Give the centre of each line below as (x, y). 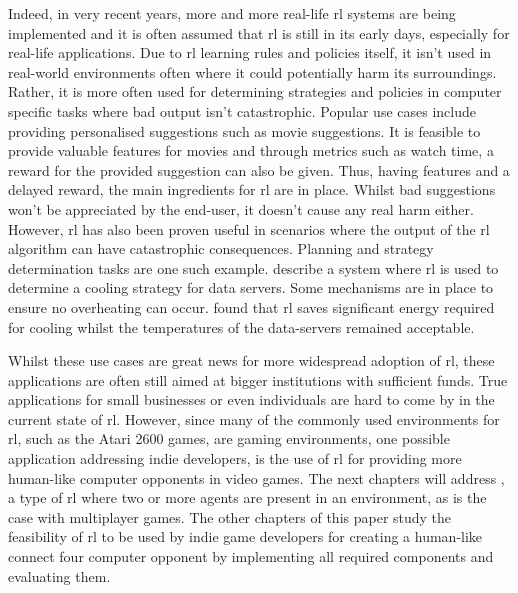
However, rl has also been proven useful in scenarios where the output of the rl (249, 228)
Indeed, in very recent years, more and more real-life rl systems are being (232, 13)
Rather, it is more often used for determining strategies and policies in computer (255, 91)
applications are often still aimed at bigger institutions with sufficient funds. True (258, 379)
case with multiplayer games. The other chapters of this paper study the (230, 516)
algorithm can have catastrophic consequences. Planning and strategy (221, 248)
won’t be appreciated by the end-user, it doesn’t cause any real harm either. (241, 208)
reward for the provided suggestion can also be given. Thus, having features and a (259, 169)
